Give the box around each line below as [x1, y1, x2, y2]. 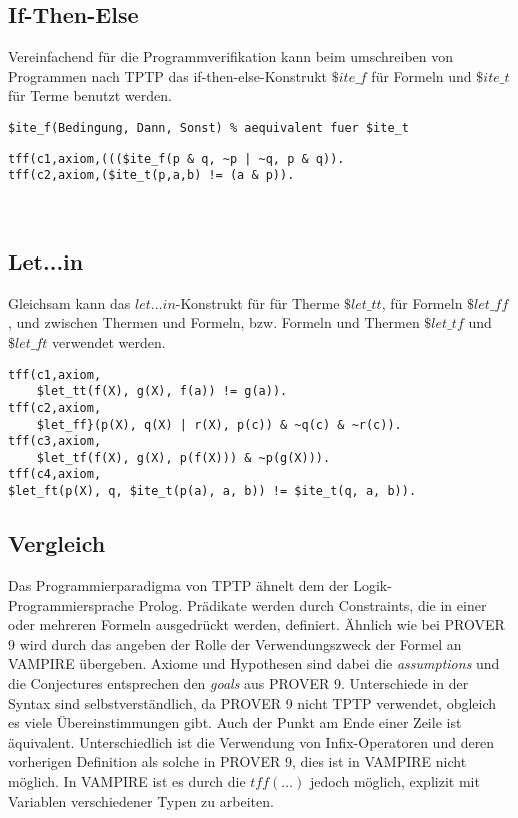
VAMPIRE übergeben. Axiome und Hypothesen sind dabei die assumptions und [8, 653, 500, 674]
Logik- [353, 574, 392, 595]
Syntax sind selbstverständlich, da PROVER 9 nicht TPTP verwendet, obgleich [8, 692, 497, 713]
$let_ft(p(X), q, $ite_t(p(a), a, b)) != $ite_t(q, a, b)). [8, 484, 417, 499]
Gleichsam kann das [8, 292, 131, 313]
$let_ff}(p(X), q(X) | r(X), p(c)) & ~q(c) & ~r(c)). [36, 417, 402, 432]
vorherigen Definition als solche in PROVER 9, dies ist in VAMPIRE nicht [8, 751, 467, 772]
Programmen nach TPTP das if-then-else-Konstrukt [8, 65, 328, 86]
